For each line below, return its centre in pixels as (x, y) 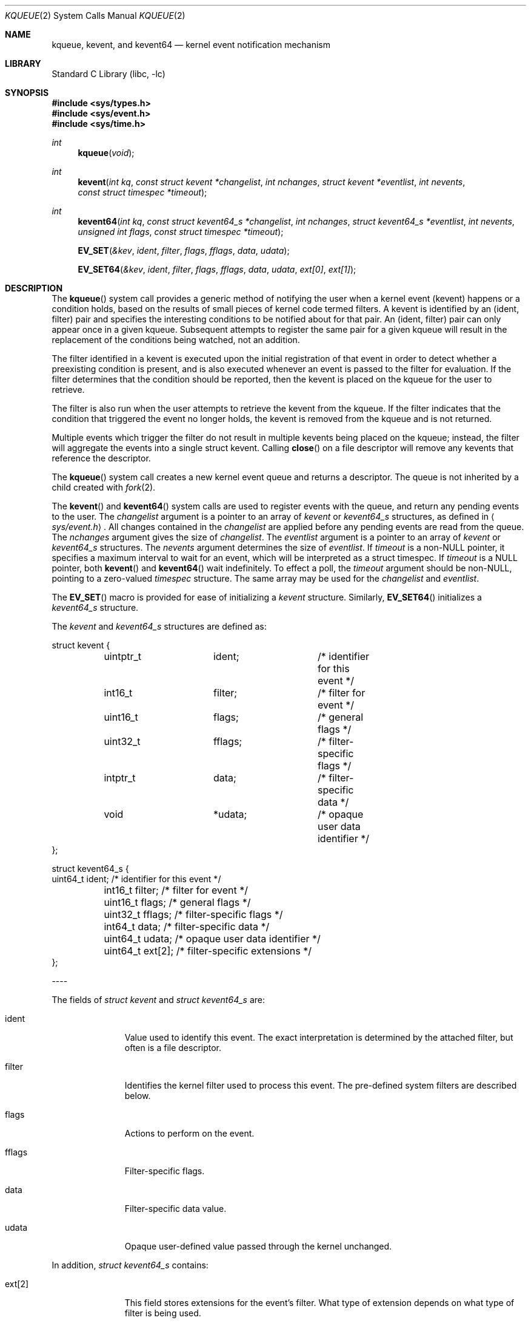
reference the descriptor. (101, 458)
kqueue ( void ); (106, 153)
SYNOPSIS (27, 93)
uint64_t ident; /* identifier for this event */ (136, 879)
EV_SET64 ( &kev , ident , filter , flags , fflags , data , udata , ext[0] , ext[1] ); (217, 269)
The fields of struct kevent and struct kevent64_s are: (158, 1000)
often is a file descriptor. (173, 1048)
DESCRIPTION (34, 288)
